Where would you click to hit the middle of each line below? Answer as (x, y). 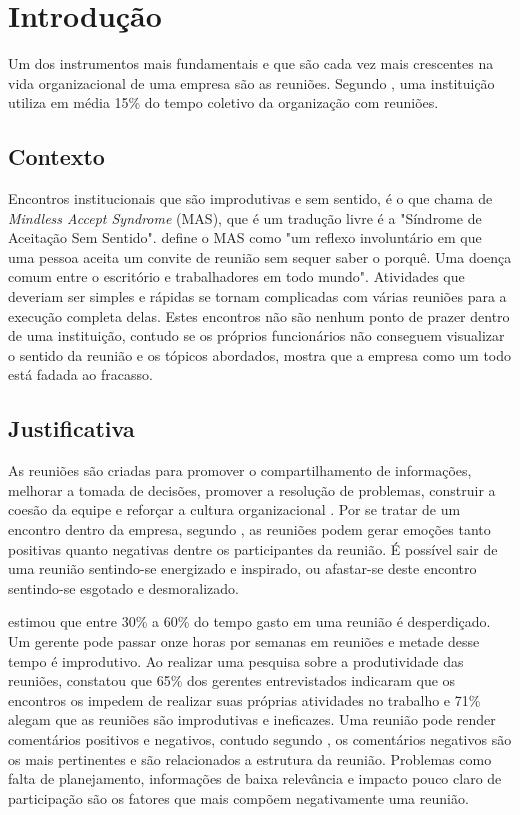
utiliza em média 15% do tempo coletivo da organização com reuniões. (223, 102)
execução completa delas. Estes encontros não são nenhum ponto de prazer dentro (259, 315)
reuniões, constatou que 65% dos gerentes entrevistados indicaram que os (232, 680)
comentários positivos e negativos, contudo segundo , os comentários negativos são (260, 738)
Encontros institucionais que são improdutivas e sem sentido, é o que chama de (250, 198)
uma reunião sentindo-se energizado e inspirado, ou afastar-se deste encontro (242, 568)
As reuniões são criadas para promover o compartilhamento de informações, (240, 470)
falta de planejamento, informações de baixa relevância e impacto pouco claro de (255, 778)
